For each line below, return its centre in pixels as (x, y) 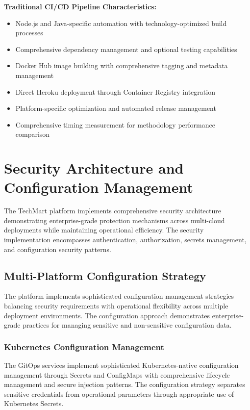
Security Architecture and (94, 168)
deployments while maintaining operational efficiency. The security (104, 230)
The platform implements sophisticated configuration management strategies (119, 296)
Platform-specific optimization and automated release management (116, 108)
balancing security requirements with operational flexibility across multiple (116, 306)
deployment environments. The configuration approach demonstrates (107, 315)
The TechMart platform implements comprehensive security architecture (112, 211)
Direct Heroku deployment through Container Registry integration (115, 91)
